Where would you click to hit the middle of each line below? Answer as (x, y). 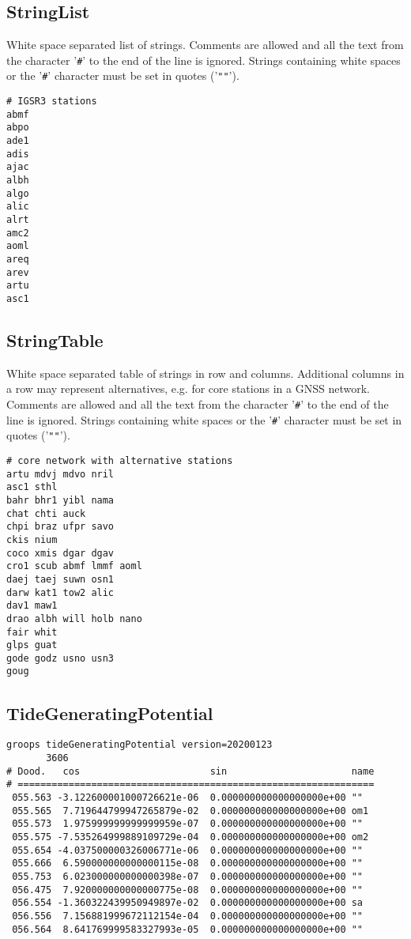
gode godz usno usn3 (60, 658)
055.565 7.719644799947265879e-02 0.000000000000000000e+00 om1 (190, 811)
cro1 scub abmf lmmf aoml (74, 566)
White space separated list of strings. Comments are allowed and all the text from (205, 45)
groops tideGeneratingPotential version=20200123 (140, 745)
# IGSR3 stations (52, 102)
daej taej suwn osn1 (60, 579)
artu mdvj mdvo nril (60, 474)
